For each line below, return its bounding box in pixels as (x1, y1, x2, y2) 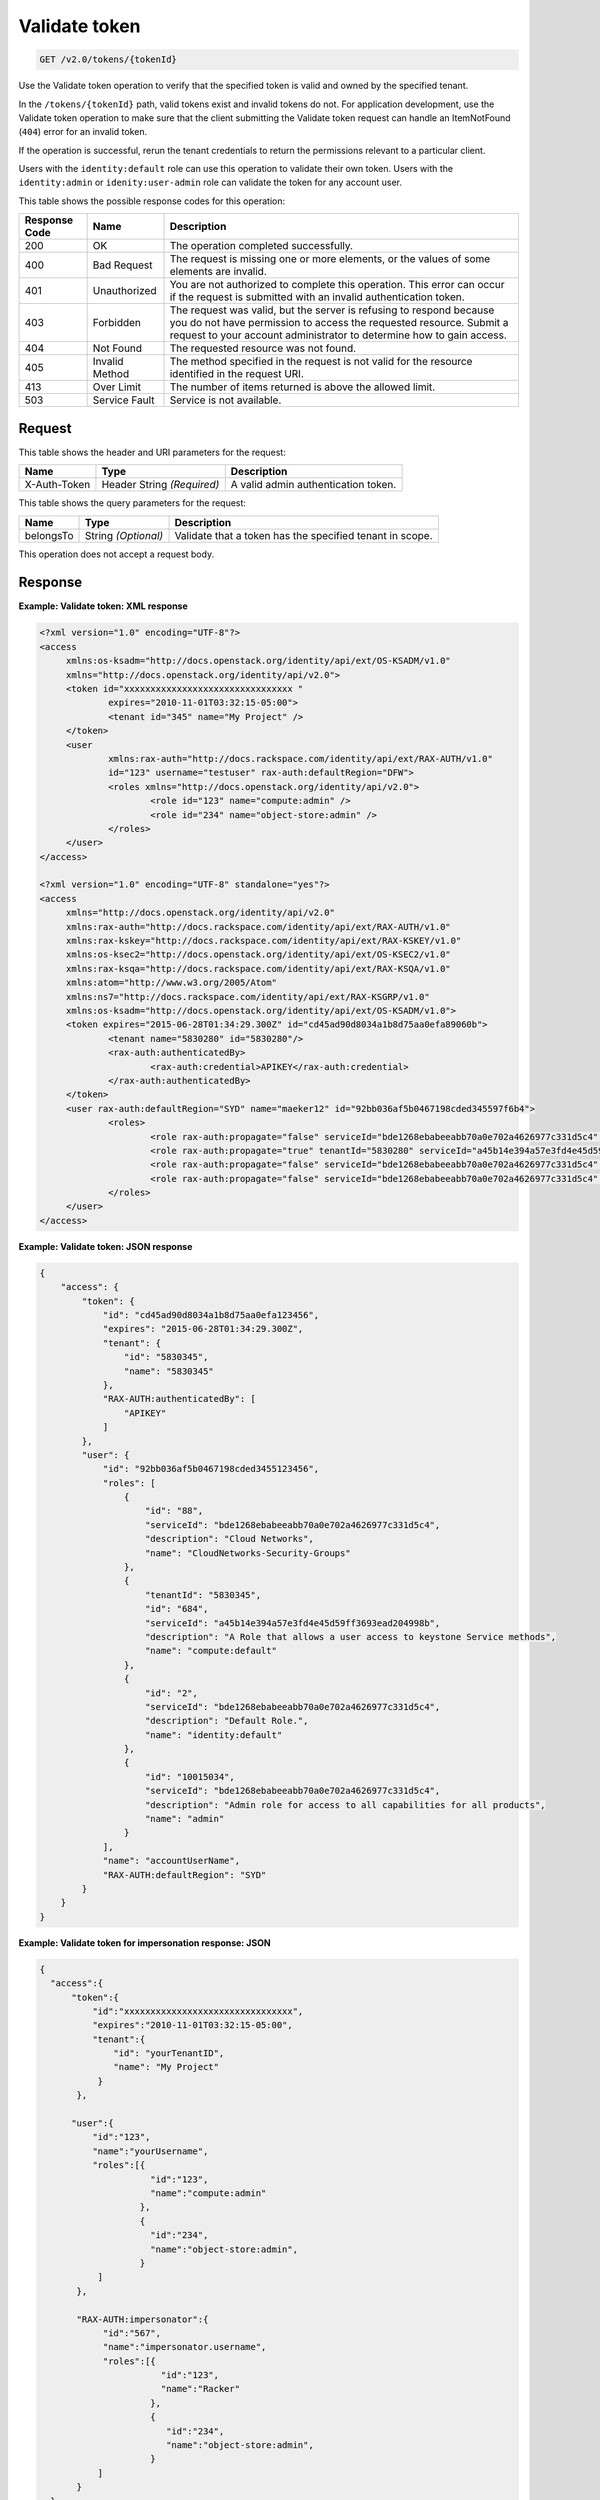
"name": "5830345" (123, 1365, 214, 1377)
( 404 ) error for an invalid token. (18, 126, 148, 138)
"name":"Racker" (160, 2383, 240, 2395)
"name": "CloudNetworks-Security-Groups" (145, 1547, 351, 1559)
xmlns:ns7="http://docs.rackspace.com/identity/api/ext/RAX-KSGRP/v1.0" (65, 991, 430, 1002)
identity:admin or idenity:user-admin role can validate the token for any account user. (18, 176, 402, 189)
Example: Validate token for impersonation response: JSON (18, 1936, 271, 1949)
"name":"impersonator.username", (102, 2341, 267, 2353)
